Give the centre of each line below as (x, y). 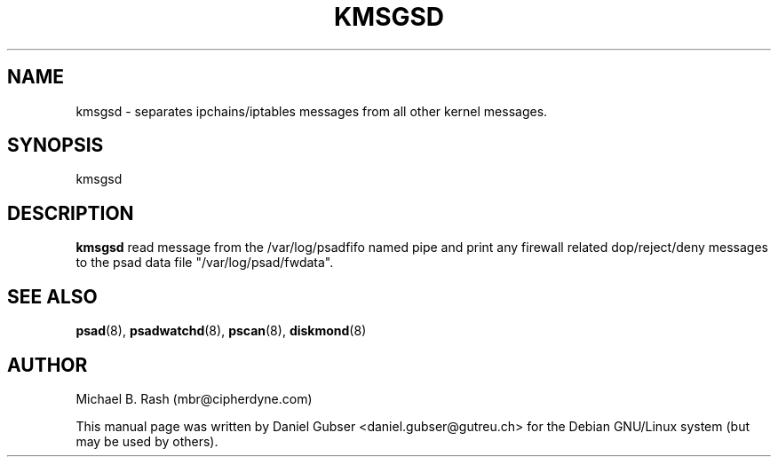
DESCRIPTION (71, 213)
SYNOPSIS (56, 145)
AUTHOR (48, 365)
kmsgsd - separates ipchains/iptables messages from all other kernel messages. (312, 111)
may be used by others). (147, 441)
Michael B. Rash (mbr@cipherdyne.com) (194, 398)
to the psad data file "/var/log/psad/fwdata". (205, 263)
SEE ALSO (52, 296)
